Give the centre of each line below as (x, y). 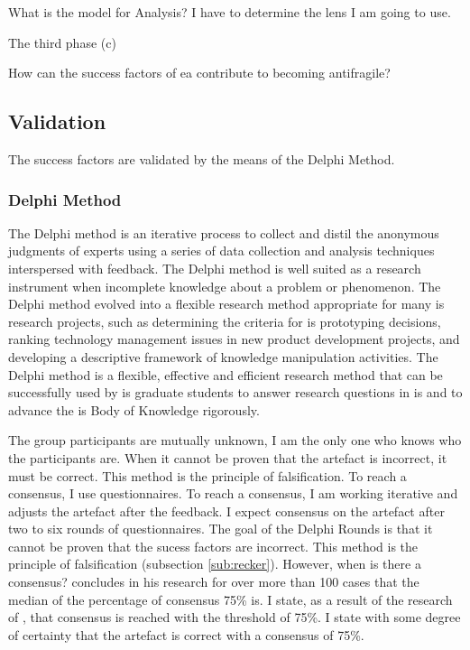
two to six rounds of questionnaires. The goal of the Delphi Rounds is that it (221, 529)
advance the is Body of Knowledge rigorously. (134, 409)
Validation (57, 121)
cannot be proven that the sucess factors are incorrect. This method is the (213, 546)
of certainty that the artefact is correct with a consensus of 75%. (186, 634)
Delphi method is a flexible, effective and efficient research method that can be (226, 374)
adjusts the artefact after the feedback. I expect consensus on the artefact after (226, 511)
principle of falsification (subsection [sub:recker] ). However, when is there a (215, 564)
